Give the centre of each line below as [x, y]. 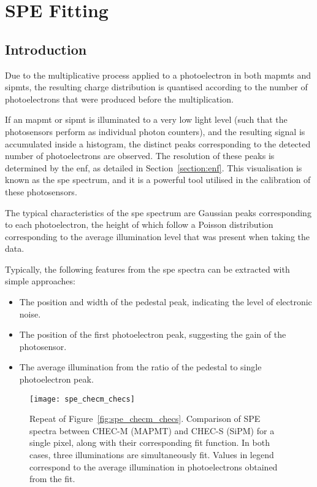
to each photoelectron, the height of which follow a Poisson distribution [139, 224]
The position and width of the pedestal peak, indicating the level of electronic [166, 302]
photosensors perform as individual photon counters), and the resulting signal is [155, 131]
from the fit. [52, 479]
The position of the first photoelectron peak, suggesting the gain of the [153, 334]
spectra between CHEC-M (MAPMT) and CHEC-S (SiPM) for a [152, 430]
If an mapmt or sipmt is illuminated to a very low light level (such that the [146, 119]
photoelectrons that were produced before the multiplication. [119, 99]
